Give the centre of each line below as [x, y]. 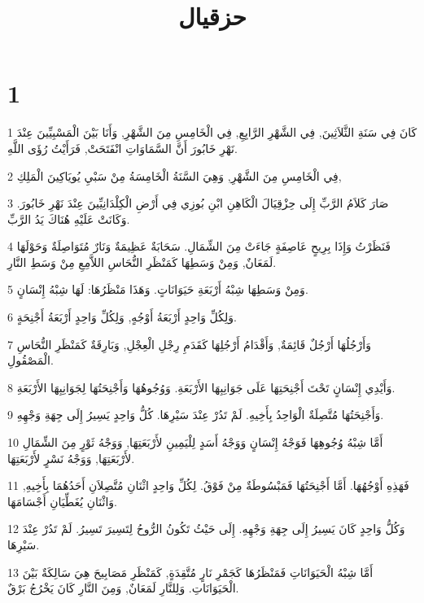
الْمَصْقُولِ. [31, 360]
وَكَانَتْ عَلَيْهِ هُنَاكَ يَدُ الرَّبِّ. [69, 218]
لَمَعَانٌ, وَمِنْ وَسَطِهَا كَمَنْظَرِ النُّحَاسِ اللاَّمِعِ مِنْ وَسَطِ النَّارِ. [142, 262]
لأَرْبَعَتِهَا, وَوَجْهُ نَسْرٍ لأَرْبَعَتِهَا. [71, 458]
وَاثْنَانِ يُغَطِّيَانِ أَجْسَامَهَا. [62, 501]
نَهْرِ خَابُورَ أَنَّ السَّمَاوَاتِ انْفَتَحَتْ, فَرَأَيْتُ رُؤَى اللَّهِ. [122, 148]
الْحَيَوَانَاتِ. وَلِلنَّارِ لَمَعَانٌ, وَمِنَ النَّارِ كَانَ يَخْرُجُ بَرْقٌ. [123, 588]
